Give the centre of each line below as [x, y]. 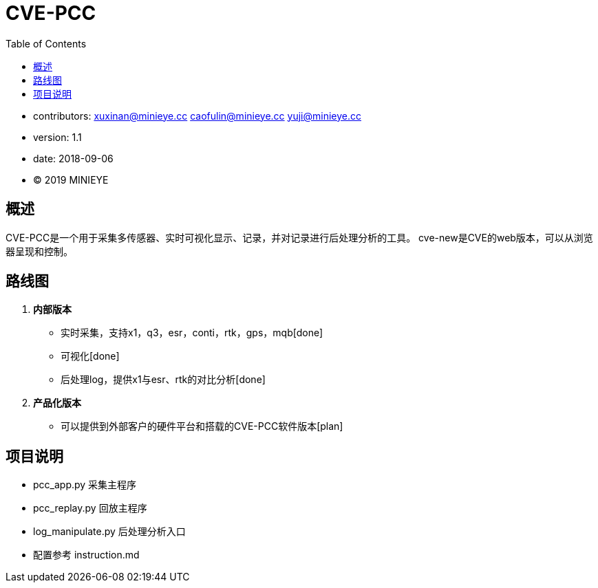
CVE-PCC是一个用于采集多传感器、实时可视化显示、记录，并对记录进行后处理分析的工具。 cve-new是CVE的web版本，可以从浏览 [299, 237]
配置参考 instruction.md [86, 555]
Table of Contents [46, 43]
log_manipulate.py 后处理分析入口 [109, 532]
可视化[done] [90, 356]
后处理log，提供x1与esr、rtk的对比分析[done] [163, 380]
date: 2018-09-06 [73, 158]
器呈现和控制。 [39, 251]
